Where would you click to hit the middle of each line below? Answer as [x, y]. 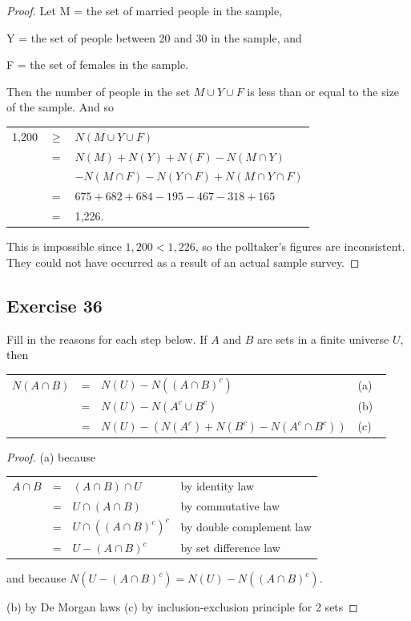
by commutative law [230, 505]
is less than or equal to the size [323, 91]
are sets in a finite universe [323, 339]
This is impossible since [64, 246]
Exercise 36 [54, 305]
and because [36, 578]
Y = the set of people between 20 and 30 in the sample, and [154, 37]
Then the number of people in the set [99, 91]
